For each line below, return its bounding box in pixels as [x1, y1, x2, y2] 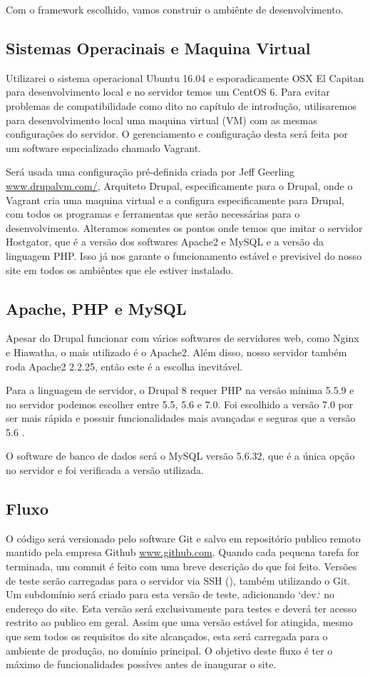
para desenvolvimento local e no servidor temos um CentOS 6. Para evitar [6, 84, 330, 99]
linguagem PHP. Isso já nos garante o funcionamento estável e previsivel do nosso [6, 248, 362, 263]
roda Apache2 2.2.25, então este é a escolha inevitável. [6, 358, 243, 373]
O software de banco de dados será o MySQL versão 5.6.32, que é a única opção [6, 448, 355, 463]
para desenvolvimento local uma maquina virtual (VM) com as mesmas [6, 112, 317, 127]
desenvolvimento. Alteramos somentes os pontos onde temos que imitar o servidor [6, 220, 363, 235]
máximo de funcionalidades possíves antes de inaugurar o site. [6, 657, 277, 672]
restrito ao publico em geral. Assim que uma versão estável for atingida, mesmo [6, 615, 353, 630]
